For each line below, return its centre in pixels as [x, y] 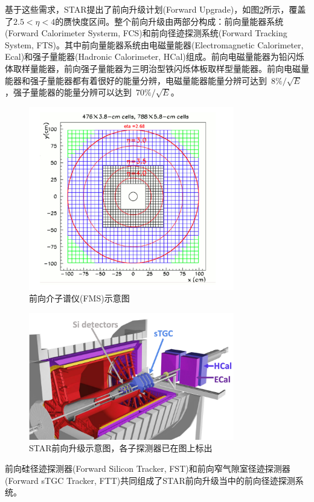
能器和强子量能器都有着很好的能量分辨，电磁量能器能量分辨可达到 [136, 80]
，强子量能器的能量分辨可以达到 [68, 92]
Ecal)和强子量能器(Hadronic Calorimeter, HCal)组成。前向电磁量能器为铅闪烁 [155, 56]
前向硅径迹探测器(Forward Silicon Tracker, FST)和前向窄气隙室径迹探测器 [148, 468]
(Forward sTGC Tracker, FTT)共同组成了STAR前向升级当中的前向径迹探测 [150, 480]
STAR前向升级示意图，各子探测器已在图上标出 [121, 448]
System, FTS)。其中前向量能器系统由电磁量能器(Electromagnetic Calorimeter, [154, 44]
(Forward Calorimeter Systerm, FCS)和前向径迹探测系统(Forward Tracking [146, 33]
